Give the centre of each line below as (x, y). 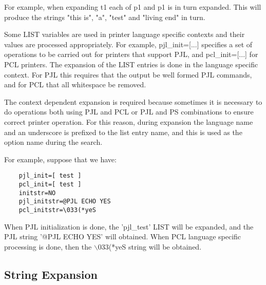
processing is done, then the (48, 246)
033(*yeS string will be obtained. (150, 246)
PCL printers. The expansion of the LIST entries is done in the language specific (131, 64)
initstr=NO (37, 193)
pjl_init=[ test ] (50, 176)
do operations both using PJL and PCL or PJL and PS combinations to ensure (129, 112)
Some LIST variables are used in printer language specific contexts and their (125, 34)
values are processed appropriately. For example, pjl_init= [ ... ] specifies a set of (128, 44)
